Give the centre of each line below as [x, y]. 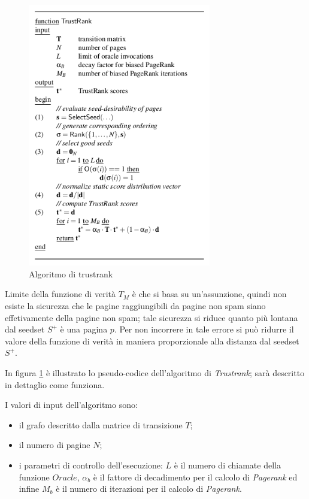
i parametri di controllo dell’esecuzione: [91, 465]
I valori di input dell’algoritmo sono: [71, 405]
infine [29, 489]
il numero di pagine [54, 445]
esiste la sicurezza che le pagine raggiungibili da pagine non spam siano [135, 306]
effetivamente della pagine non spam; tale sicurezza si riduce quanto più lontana [152, 317]
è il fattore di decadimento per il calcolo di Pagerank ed [195, 477]
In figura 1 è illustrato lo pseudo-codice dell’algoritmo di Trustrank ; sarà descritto [155, 373]
